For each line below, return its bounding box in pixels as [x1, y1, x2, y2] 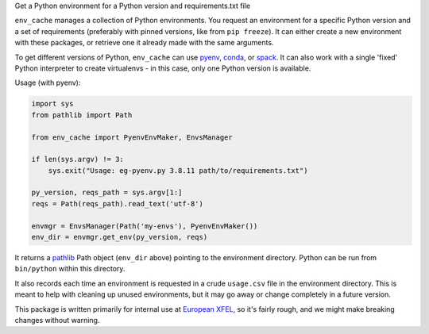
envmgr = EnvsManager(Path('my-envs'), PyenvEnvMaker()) [31, 221, 258, 230]
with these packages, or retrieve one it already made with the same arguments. [14, 38, 274, 48]
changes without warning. [14, 315, 100, 324]
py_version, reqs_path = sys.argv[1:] [31, 188, 183, 198]
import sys [31, 99, 74, 109]
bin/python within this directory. [14, 264, 126, 274]
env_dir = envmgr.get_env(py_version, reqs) [31, 232, 208, 242]
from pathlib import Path [31, 110, 133, 119]
